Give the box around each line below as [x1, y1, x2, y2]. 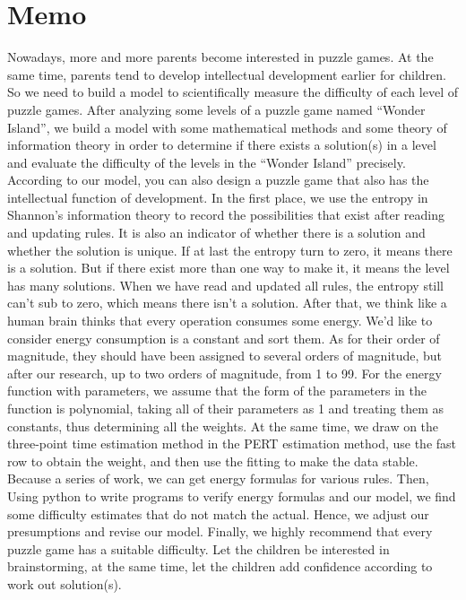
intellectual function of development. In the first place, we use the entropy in [7, 187, 428, 206]
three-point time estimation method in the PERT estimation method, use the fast [7, 434, 457, 453]
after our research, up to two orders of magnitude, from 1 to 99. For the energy [7, 363, 442, 382]
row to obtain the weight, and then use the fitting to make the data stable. [7, 451, 419, 470]
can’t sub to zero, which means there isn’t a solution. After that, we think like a [7, 293, 447, 312]
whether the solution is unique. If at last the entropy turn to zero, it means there [7, 240, 453, 259]
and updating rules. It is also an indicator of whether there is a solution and [7, 223, 426, 242]
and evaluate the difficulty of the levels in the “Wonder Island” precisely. [7, 152, 406, 171]
